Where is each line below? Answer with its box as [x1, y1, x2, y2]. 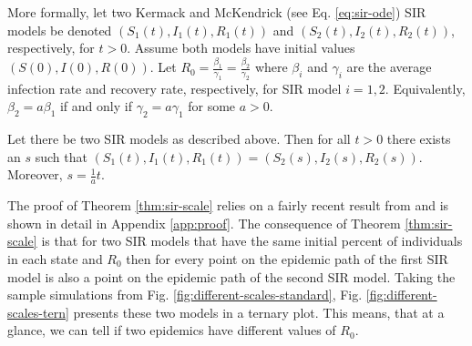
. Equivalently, [385, 78, 466, 97]
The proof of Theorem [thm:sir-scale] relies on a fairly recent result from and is [7, 196, 449, 215]
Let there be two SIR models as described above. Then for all [7, 129, 351, 148]
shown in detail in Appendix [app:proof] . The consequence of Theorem [7, 213, 401, 232]
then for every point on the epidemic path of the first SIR [126, 249, 448, 269]
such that [35, 147, 87, 166]
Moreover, [7, 165, 63, 184]
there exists [386, 129, 451, 148]
